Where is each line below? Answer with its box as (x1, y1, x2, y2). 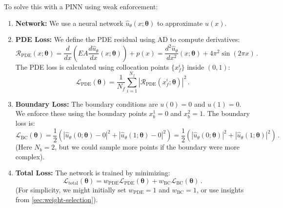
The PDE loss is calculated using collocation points (15, 61, 169, 72)
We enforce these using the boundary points (15, 108, 147, 118)
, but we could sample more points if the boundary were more (55, 142, 240, 152)
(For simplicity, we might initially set (15, 184, 126, 194)
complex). (15, 151, 45, 161)
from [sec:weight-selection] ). (15, 194, 98, 204)
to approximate (157, 18, 203, 28)
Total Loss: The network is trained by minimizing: (15, 168, 170, 178)
